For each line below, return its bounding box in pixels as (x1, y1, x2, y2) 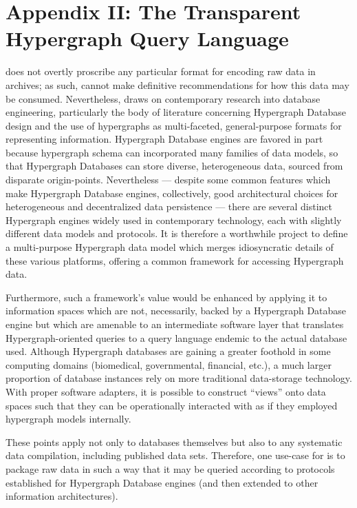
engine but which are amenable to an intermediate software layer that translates (6, 317, 344, 331)
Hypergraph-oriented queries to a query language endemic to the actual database (6, 330, 347, 345)
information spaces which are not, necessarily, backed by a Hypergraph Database (6, 303, 347, 318)
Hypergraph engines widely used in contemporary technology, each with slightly (6, 212, 342, 227)
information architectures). (6, 489, 118, 503)
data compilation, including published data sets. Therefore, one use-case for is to (6, 448, 345, 463)
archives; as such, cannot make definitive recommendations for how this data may (6, 77, 349, 92)
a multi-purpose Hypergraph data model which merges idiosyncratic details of (6, 240, 334, 254)
